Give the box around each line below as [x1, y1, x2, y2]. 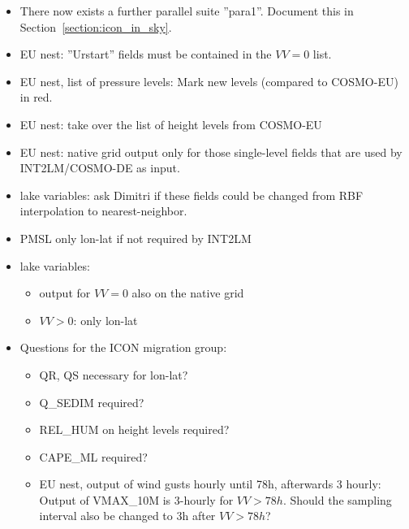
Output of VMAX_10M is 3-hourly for [39, 491, 234, 508]
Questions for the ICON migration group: [19, 339, 227, 356]
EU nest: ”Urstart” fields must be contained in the [19, 46, 272, 63]
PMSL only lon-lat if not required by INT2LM [19, 229, 252, 246]
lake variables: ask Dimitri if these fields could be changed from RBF [19, 186, 364, 203]
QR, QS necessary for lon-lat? [39, 366, 188, 383]
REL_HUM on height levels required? [39, 421, 230, 438]
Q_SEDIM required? [39, 393, 144, 410]
